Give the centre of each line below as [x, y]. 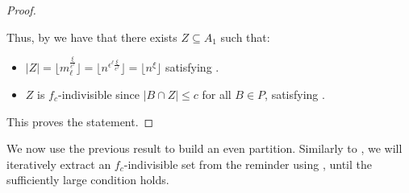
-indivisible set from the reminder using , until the [248, 164]
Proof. [21, 10]
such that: [245, 37]
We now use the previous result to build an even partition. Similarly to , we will [204, 148]
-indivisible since [99, 94]
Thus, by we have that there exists [92, 37]
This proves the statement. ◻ [80, 121]
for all [217, 94]
